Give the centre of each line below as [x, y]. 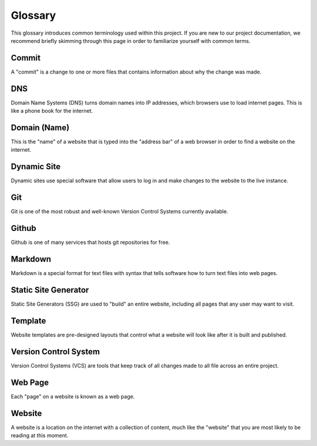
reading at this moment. [40, 435]
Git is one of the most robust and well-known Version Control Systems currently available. [119, 212]
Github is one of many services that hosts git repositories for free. [90, 242]
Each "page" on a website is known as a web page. [73, 396]
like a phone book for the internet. [52, 111]
